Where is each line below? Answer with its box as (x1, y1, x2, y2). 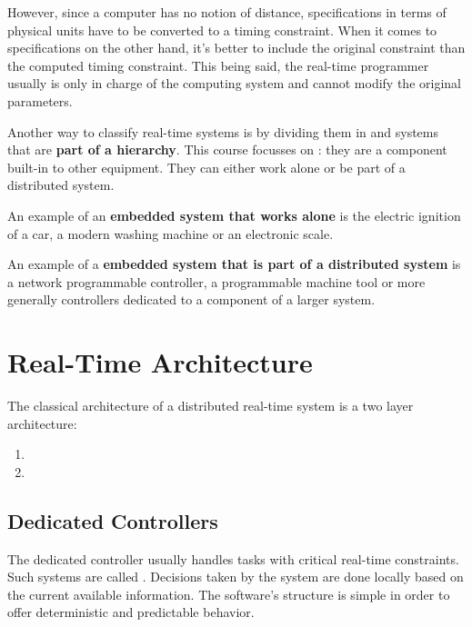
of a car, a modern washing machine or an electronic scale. (7, 224, 334, 243)
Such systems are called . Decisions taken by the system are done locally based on (7, 567, 464, 586)
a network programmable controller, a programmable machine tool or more (7, 272, 426, 291)
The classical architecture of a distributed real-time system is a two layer (7, 396, 414, 415)
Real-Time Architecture (7, 343, 313, 381)
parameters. (7, 91, 73, 110)
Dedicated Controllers (7, 506, 218, 534)
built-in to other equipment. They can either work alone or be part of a (7, 157, 406, 176)
